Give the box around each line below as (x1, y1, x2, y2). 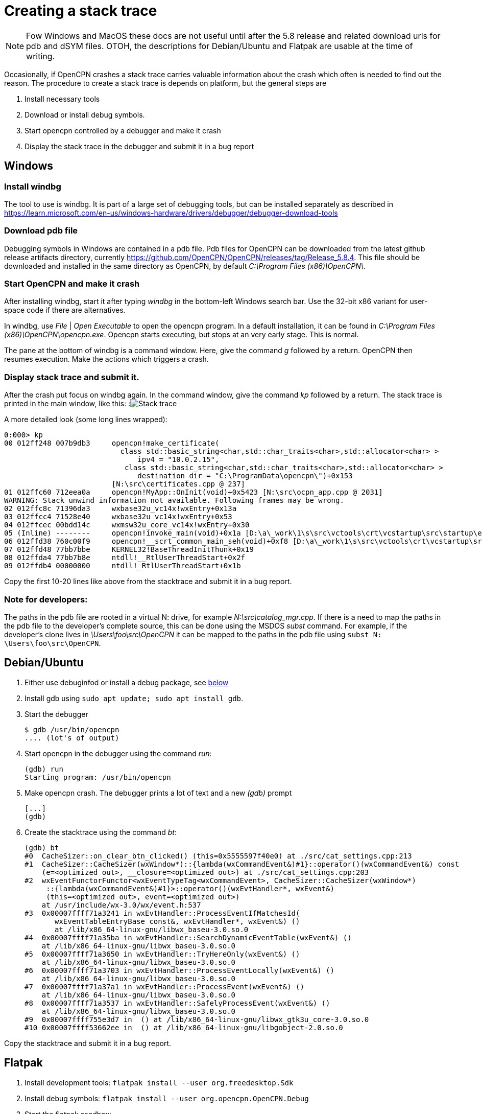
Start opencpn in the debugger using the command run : (25, 749, 212, 758)
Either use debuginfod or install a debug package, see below (25, 678, 229, 687)
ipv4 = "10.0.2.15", (137, 455, 220, 464)
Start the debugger (25, 709, 88, 718)
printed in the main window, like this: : (4, 399, 131, 408)
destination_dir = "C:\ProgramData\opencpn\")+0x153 (137, 472, 353, 480)
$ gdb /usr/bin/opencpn (25, 725, 119, 734)
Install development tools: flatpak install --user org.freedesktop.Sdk (25, 1078, 294, 1087)
